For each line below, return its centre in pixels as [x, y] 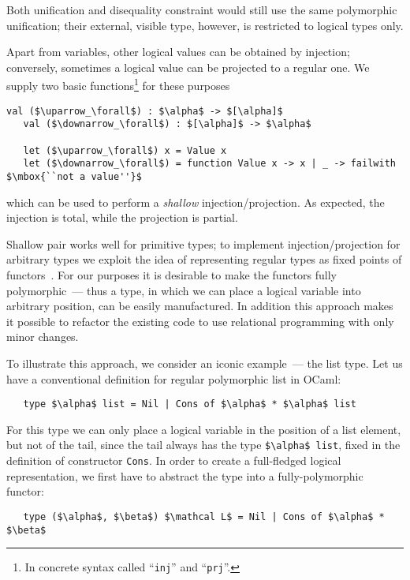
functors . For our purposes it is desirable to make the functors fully [171, 274]
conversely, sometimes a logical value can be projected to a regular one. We [188, 67]
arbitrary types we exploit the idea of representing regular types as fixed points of [204, 259]
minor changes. [43, 337]
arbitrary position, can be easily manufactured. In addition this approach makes [200, 306]
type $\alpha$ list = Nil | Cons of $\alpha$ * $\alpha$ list [190, 404]
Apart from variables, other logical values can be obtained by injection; [178, 52]
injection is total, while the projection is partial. [122, 217]
